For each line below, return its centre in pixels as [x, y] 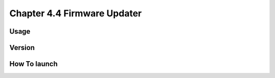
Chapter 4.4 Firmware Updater [76, 13]
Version [22, 48]
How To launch [34, 64]
